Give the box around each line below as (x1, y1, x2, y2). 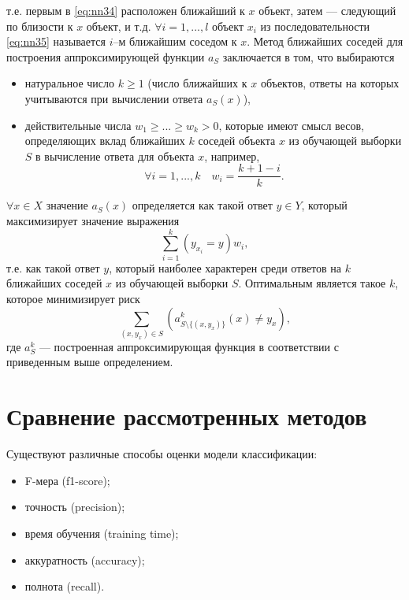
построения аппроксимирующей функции (6, 48, 205, 65)
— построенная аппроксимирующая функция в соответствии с (39, 338, 339, 354)
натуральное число (24, 75, 115, 91)
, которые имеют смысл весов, (218, 117, 364, 133)
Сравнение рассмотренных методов (6, 400, 367, 432)
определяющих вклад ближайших (24, 132, 185, 149)
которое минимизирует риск (6, 290, 140, 306)
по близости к (6, 17, 73, 34)
